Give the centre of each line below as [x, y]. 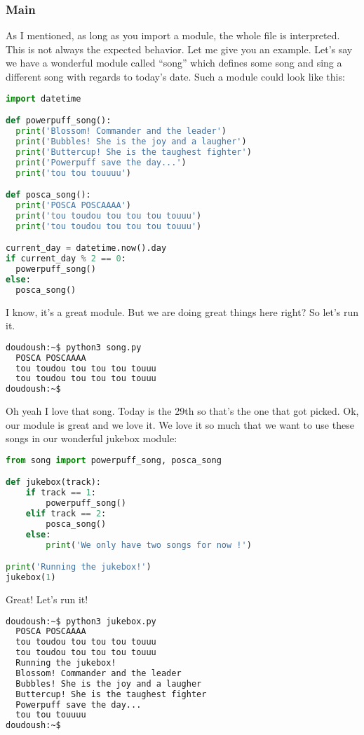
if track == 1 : [61, 493]
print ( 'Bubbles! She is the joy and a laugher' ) [131, 141]
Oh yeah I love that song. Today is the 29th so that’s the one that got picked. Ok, [182, 411]
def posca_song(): [48, 195]
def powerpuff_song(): [59, 121]
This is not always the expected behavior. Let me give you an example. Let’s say [179, 49]
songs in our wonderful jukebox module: [92, 438]
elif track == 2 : [66, 514]
